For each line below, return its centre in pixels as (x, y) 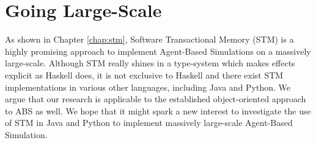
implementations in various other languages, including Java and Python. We (148, 87)
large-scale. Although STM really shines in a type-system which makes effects (150, 63)
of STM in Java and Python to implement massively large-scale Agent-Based (149, 123)
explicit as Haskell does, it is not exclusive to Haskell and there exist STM (144, 75)
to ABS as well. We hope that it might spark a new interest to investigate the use (158, 110)
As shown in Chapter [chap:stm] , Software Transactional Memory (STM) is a (149, 39)
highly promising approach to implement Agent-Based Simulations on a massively (158, 51)
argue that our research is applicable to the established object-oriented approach (156, 99)
